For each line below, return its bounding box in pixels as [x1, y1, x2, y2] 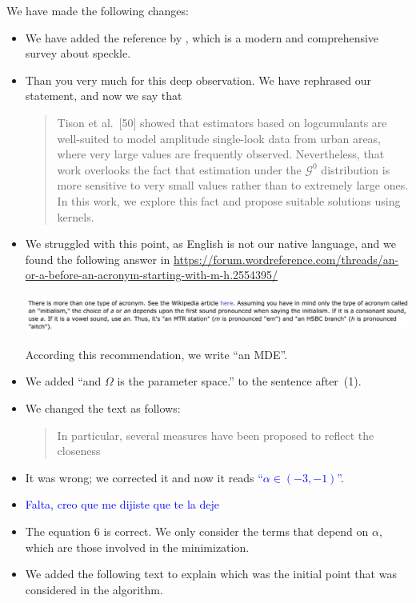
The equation [25, 523, 91, 540]
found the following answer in [25, 250, 170, 267]
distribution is [321, 161, 390, 178]
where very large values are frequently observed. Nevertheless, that [57, 146, 385, 162]
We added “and [25, 373, 102, 389]
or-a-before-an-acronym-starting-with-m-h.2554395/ [25, 266, 278, 283]
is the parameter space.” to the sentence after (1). [117, 373, 362, 389]
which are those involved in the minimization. [25, 538, 250, 555]
